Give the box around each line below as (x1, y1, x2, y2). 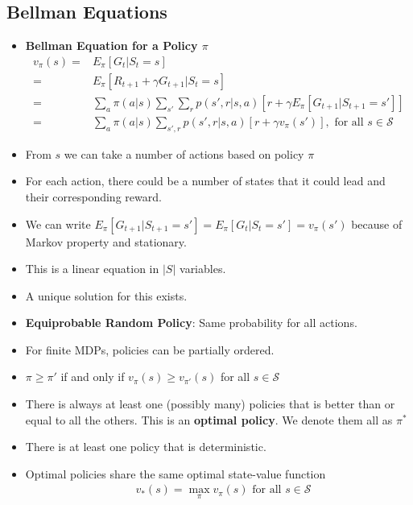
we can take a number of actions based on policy (64, 145, 304, 162)
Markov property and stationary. (25, 233, 187, 250)
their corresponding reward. (25, 188, 162, 205)
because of (351, 215, 403, 232)
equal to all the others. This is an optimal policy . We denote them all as (25, 411, 393, 428)
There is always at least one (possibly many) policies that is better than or (25, 395, 395, 412)
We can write (25, 215, 91, 232)
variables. (180, 260, 226, 277)
